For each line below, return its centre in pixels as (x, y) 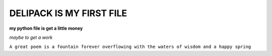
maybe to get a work (31, 37)
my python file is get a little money (46, 28)
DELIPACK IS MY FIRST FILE (68, 13)
